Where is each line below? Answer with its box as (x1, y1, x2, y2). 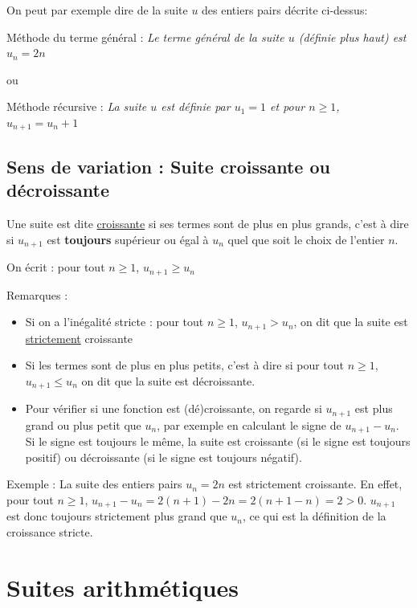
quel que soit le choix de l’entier (227, 231, 385, 247)
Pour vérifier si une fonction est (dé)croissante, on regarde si (25, 400, 322, 417)
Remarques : (6, 286, 68, 303)
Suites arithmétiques (6, 570, 239, 603)
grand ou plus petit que (25, 416, 141, 433)
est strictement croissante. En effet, (228, 475, 403, 492)
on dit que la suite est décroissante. (81, 372, 256, 389)
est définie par (161, 98, 231, 115)
